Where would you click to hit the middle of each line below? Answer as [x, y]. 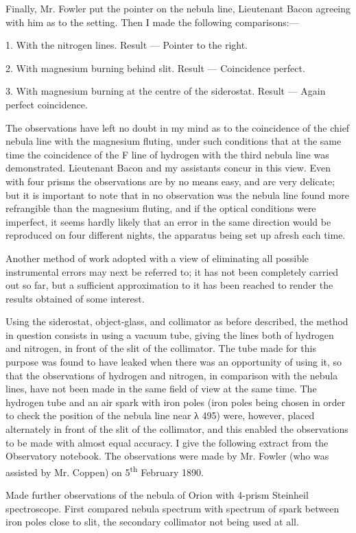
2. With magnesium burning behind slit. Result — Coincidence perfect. [155, 68]
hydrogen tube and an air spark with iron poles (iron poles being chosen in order [176, 402]
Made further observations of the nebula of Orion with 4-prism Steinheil [157, 495]
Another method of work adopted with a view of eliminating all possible [157, 258]
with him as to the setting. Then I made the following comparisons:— [152, 22]
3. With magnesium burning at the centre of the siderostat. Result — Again [166, 91]
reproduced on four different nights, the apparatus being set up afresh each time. [176, 235]
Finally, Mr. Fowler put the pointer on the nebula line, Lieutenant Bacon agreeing [178, 8]
